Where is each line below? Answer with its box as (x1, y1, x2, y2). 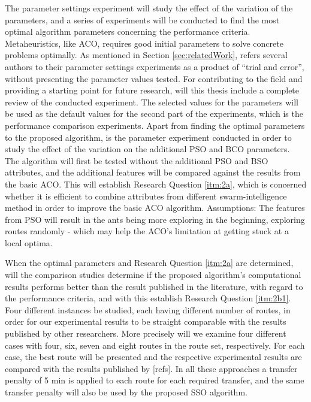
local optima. (5, 236, 53, 249)
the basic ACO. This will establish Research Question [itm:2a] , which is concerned (5, 177, 307, 190)
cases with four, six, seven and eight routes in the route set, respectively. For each (5, 338, 305, 351)
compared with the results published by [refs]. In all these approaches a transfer (5, 362, 298, 374)
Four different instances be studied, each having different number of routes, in (5, 303, 291, 316)
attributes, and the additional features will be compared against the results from (5, 166, 301, 179)
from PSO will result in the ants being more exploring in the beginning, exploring (5, 213, 305, 225)
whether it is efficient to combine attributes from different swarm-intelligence (5, 189, 287, 202)
